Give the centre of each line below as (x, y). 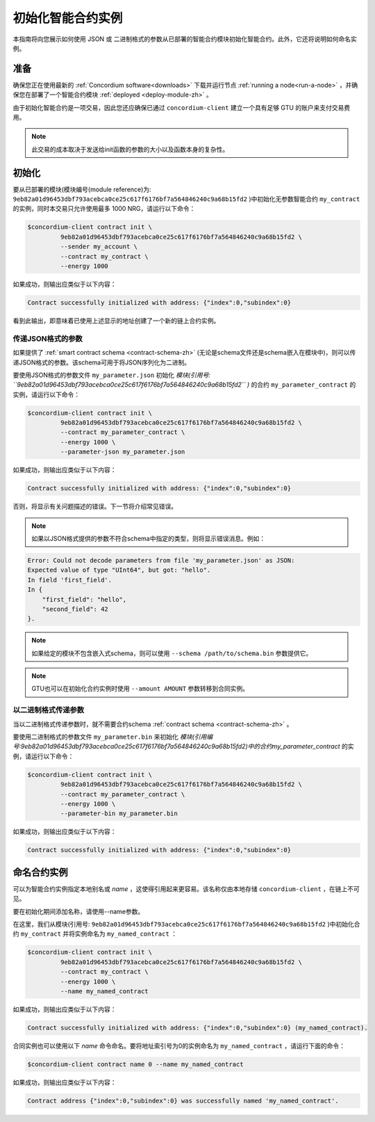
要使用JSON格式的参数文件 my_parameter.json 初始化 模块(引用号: (112, 375)
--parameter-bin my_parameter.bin (119, 814)
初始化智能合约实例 (68, 18)
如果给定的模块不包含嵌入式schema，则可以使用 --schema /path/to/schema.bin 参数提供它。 (172, 653)
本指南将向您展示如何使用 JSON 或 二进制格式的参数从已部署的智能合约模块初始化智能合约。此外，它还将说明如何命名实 (185, 39)
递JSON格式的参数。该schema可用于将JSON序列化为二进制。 (102, 362)
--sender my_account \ (99, 247)
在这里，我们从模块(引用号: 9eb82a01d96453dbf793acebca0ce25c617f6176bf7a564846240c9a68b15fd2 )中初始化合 (186, 924)
